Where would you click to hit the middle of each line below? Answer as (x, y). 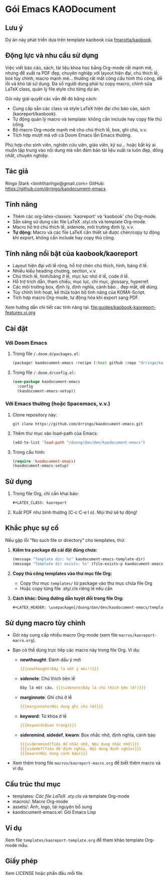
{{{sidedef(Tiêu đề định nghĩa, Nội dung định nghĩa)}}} (81, 749)
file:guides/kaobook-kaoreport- (123, 308)
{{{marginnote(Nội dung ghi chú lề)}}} (62, 707)
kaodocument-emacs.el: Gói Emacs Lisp (54, 812)
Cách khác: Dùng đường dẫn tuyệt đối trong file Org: (68, 598)
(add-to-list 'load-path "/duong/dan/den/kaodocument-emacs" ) (79, 443)
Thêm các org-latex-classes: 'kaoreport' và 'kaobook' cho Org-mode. (85, 216)
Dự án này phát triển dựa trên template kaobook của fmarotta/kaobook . (79, 40)
